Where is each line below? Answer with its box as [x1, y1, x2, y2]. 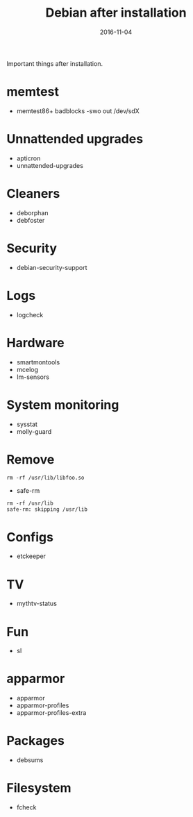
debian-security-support [16, 263, 87, 271]
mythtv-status [16, 599, 57, 608]
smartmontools [16, 357, 60, 366]
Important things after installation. [6, 59, 103, 67]
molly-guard [16, 427, 52, 435]
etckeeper [16, 552, 47, 560]
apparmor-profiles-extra [16, 709, 87, 717]
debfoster [16, 216, 45, 224]
